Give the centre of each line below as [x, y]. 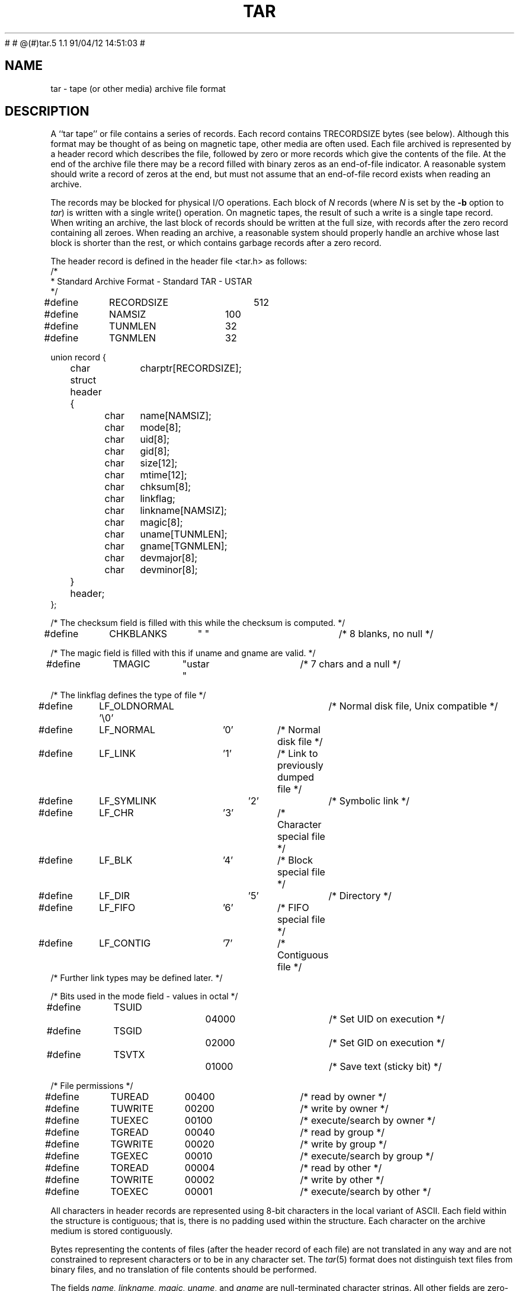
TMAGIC [132, 664]
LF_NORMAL [127, 730]
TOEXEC [129, 1192]
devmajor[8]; [169, 558]
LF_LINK [118, 754]
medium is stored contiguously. [112, 1231]
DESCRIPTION [47, 111]
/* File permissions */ [92, 1086]
